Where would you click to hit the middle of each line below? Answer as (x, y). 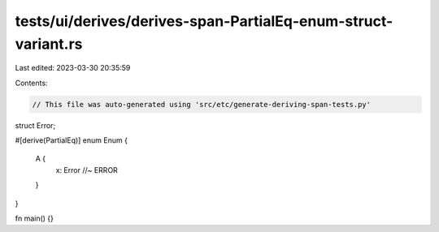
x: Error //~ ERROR (87, 170)
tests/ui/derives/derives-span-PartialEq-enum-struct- (204, 21)
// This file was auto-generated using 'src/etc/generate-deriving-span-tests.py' (202, 104)
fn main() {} (35, 218)
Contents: (31, 83)
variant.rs (49, 44)
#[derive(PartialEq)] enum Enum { (71, 140)
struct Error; (35, 125)
